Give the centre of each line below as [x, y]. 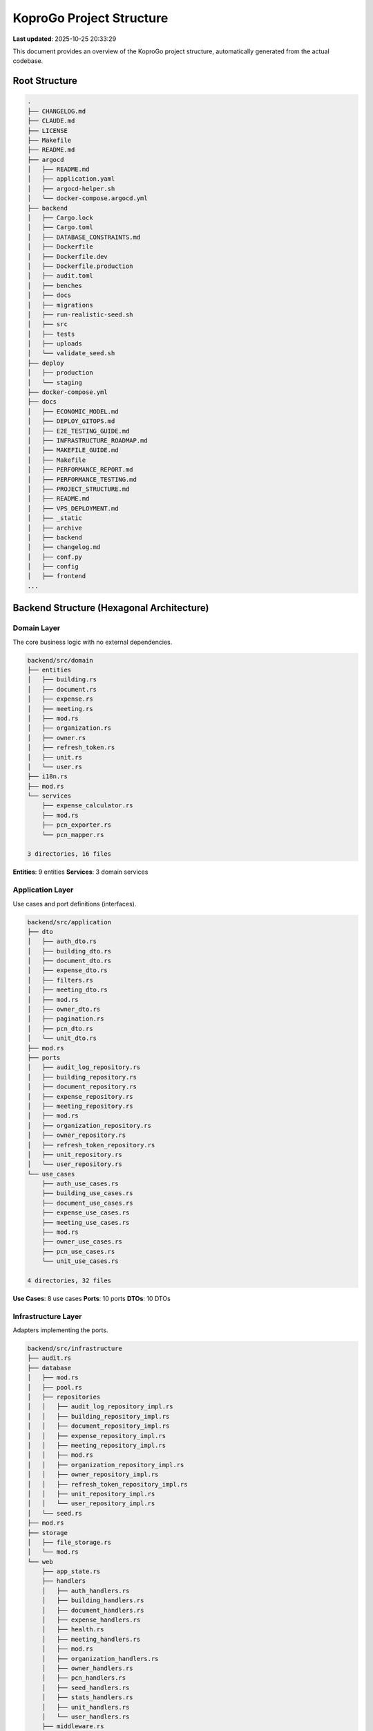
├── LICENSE [48, 131]
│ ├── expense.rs [60, 699]
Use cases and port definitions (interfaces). [75, 904]
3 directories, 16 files [69, 854]
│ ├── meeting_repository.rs [80, 1106]
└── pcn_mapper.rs [73, 835]
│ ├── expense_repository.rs [80, 1096]
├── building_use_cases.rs [88, 1193]
